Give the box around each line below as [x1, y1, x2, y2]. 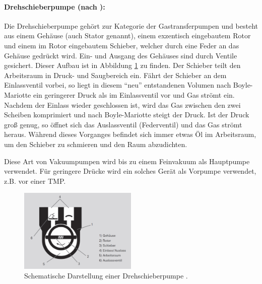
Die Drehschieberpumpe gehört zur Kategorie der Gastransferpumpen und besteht [4, 20, 258, 31]
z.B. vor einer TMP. [4, 175, 66, 186]
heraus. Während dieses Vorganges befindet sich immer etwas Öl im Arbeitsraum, [4, 129, 256, 139]
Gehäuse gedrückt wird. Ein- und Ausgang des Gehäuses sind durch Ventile [4, 50, 237, 60]
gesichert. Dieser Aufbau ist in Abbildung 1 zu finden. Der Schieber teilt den [4, 60, 241, 70]
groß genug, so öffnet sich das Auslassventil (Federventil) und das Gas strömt [4, 119, 242, 129]
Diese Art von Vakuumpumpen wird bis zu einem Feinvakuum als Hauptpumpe [4, 156, 250, 166]
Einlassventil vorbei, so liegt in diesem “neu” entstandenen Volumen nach [4, 80, 231, 90]
